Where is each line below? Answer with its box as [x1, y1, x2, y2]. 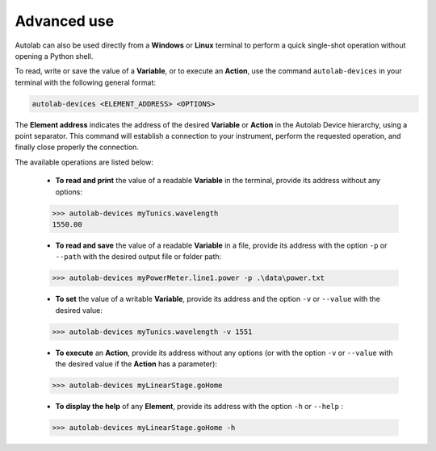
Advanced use [15, 12, 115, 30]
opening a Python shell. [15, 51, 94, 61]
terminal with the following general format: [15, 77, 157, 87]
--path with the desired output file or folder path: [55, 252, 222, 261]
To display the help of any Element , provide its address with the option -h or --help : [55, 402, 343, 411]
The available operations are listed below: [15, 157, 153, 167]
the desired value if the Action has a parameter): [55, 359, 218, 369]
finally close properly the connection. [15, 142, 139, 152]
